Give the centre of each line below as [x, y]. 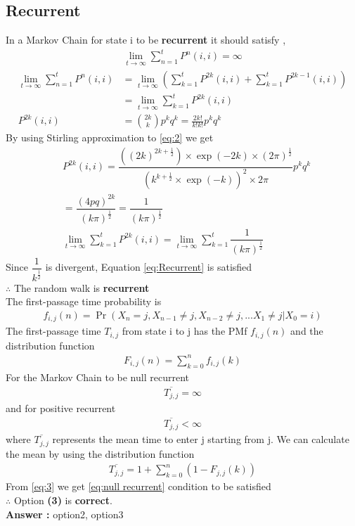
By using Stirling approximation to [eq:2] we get [110, 137]
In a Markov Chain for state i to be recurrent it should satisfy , [146, 40]
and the [307, 331]
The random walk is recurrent [82, 287]
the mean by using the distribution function [100, 453]
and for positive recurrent [61, 408]
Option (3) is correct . [63, 500]
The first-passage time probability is [84, 301]
